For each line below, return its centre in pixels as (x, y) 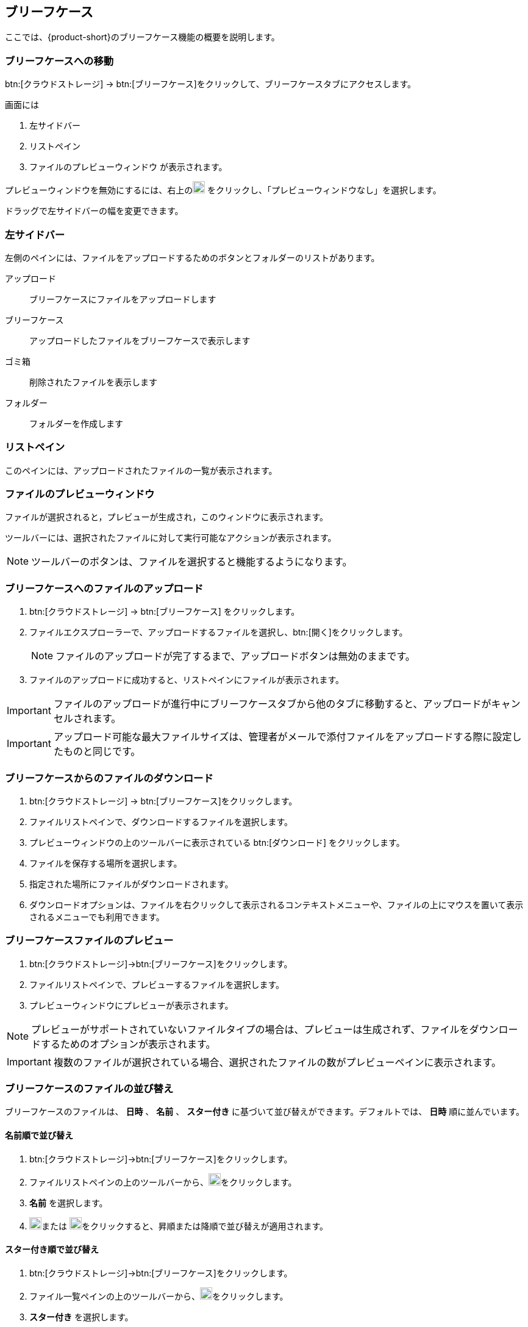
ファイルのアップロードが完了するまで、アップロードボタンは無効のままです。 (235, 656)
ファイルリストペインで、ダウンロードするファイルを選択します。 (161, 821)
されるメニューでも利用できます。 (97, 917)
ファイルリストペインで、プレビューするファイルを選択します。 (157, 984)
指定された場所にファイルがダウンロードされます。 (131, 884)
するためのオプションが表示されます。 (128, 1044)
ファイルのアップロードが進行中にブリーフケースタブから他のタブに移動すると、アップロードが (272, 704)
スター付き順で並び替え (52, 1250)
